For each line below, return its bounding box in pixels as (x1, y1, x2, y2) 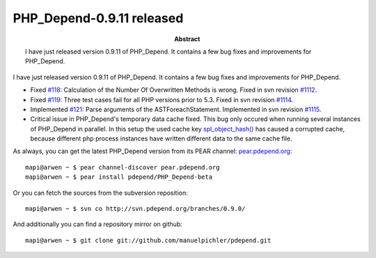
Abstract (174, 35, 201, 43)
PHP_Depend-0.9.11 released (13, 10, 184, 26)
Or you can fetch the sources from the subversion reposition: (13, 188, 188, 197)
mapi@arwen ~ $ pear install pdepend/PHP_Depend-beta (25, 173, 212, 181)
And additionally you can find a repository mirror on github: (13, 220, 182, 229)
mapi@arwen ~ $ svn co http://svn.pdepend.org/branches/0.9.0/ (25, 205, 246, 213)
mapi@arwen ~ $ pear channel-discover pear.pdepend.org (25, 163, 220, 171)
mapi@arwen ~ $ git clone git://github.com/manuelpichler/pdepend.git (25, 236, 272, 244)
